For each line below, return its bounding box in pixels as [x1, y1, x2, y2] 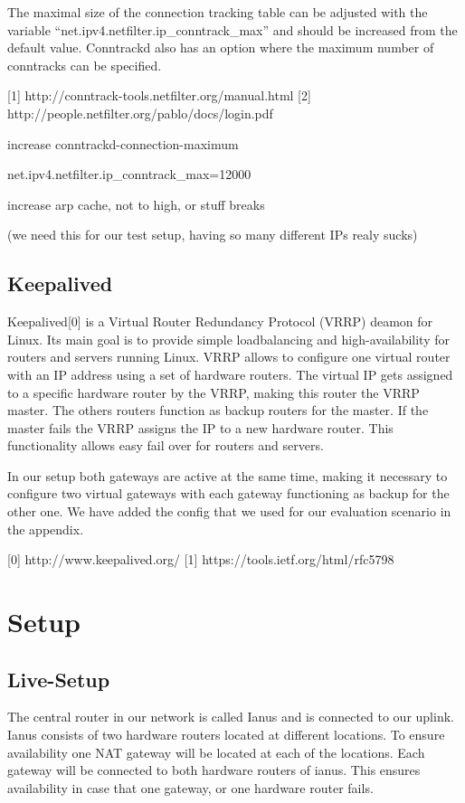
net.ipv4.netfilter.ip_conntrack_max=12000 [7, 165, 251, 184]
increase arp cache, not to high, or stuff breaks [7, 194, 265, 213]
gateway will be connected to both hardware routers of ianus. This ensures [7, 760, 421, 779]
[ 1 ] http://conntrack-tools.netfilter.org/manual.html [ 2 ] [7, 86, 311, 105]
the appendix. [7, 519, 84, 538]
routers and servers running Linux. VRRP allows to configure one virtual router [7, 347, 451, 366]
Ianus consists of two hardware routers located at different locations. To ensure [7, 725, 445, 744]
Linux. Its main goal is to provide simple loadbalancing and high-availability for [7, 329, 451, 348]
